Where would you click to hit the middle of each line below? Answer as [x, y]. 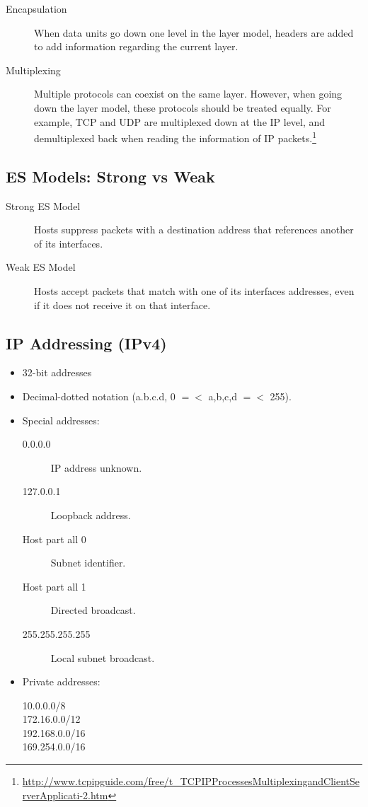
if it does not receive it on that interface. [122, 304]
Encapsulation [36, 8]
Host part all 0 [54, 539]
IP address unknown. [96, 467]
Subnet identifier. [88, 563]
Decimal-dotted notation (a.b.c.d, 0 [99, 396]
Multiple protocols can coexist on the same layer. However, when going [188, 94]
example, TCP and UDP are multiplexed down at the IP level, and [180, 121]
